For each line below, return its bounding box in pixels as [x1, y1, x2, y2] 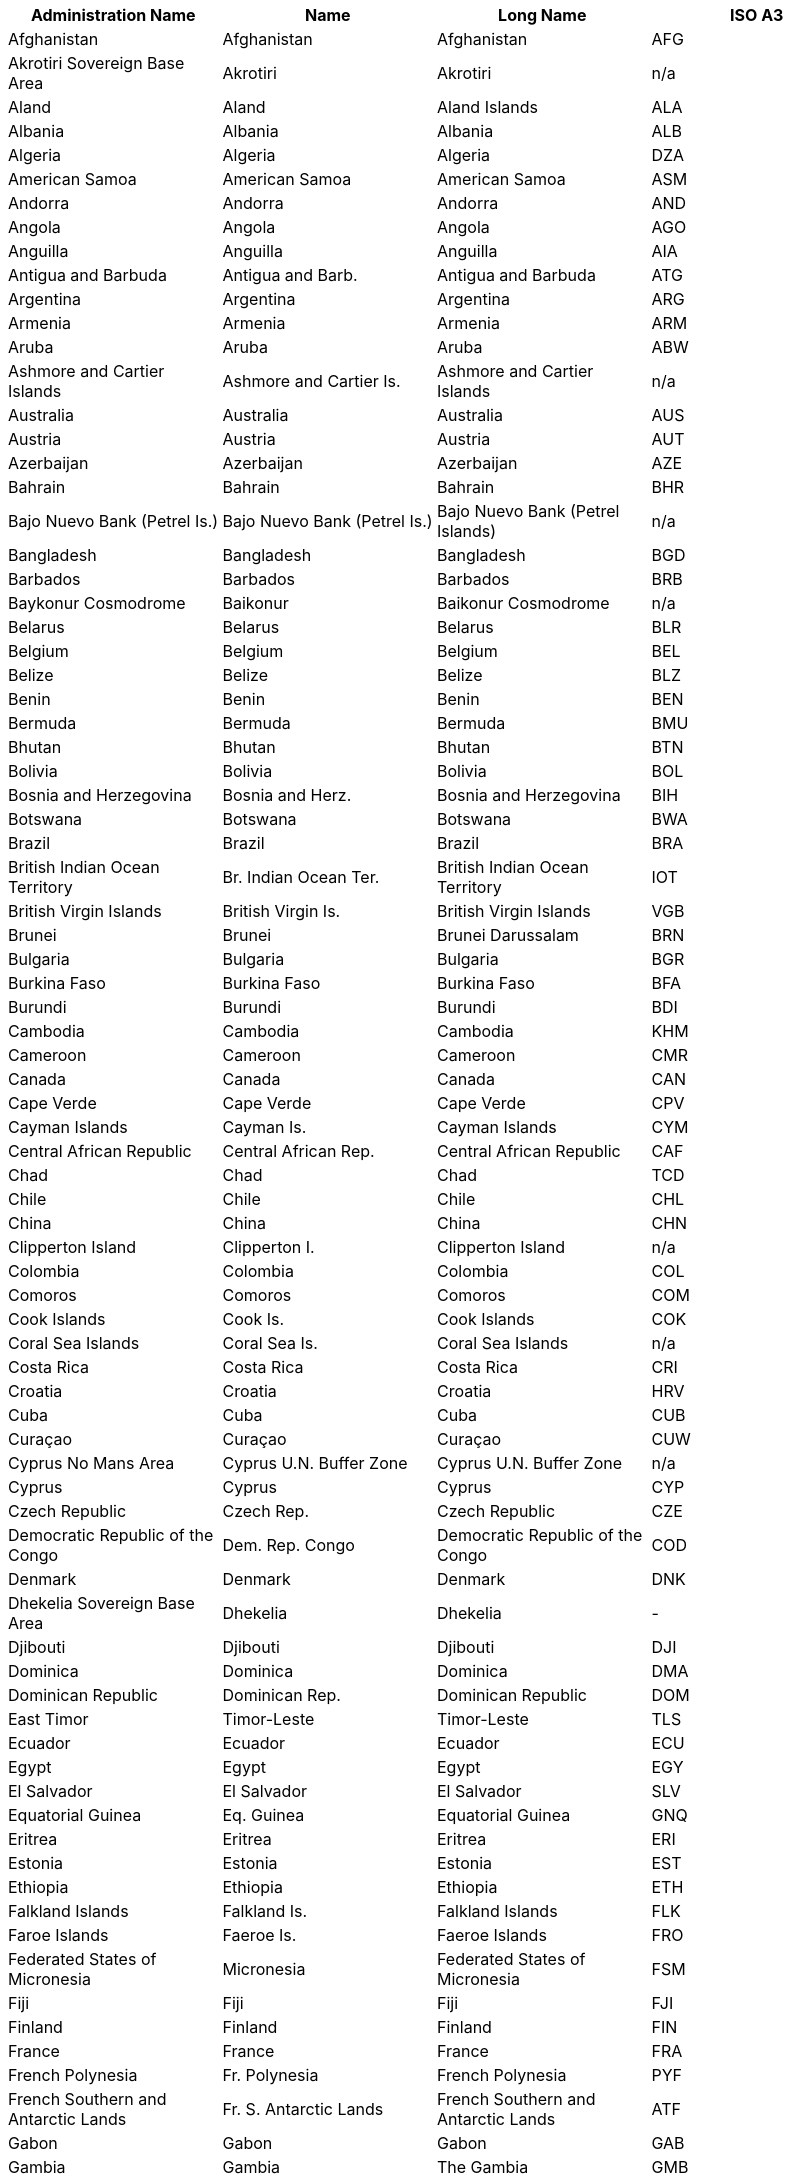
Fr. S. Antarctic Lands [222, 2099, 384, 2119]
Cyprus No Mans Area [8, 1453, 175, 1473]
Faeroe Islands [437, 1925, 547, 1945]
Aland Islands [437, 97, 538, 117]
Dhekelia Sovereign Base [8, 1593, 195, 1613]
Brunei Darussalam [437, 925, 579, 945]
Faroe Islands [8, 1925, 109, 1945]
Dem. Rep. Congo [222, 1535, 355, 1555]
